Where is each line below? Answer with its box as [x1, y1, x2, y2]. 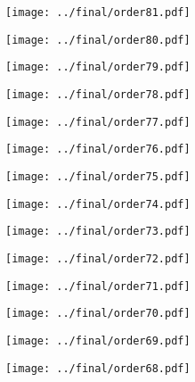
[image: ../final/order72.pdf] [5, 252, 191, 265]
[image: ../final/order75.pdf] [5, 170, 191, 183]
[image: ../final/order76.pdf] [5, 143, 191, 156]
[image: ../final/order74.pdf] [5, 197, 191, 211]
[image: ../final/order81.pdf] [5, 6, 191, 19]
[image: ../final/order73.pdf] [5, 225, 191, 238]
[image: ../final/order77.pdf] [5, 115, 191, 129]
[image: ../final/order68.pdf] [5, 361, 191, 375]
